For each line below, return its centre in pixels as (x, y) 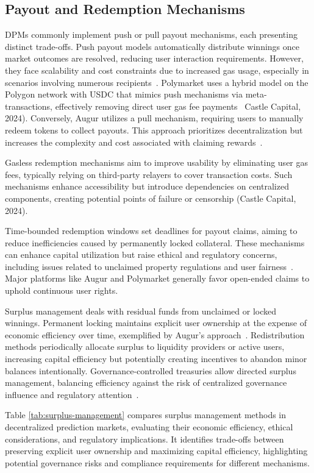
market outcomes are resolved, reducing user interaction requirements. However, (154, 58)
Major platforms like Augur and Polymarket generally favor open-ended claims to (157, 278)
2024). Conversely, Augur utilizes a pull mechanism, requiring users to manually (154, 118)
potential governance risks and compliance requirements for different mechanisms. (157, 462)
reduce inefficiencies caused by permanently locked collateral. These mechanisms (155, 242)
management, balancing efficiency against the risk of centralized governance (146, 382)
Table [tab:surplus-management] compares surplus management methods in (146, 415)
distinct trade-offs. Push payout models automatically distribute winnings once (152, 46)
